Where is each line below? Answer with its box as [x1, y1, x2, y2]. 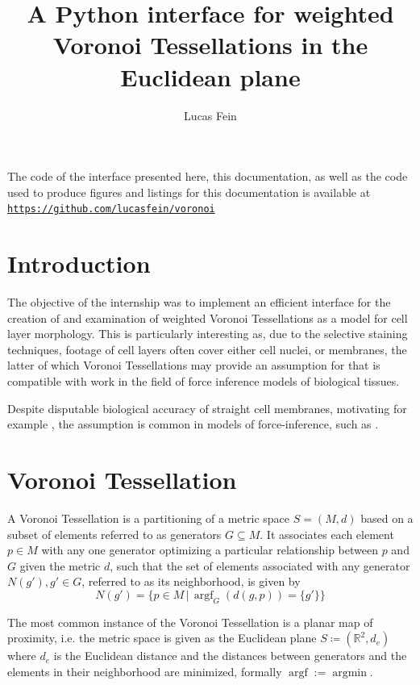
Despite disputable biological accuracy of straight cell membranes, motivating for [7, 399, 407, 416]
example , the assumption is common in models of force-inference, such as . [7, 416, 379, 432]
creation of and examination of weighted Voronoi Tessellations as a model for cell [7, 309, 408, 326]
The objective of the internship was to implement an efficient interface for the [7, 294, 391, 311]
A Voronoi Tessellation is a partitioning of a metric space [7, 509, 290, 526]
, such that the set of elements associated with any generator [110, 557, 410, 574]
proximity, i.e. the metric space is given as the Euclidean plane [7, 629, 317, 646]
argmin [332, 666, 367, 679]
